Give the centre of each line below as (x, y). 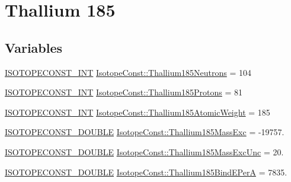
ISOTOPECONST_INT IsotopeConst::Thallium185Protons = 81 (124, 92)
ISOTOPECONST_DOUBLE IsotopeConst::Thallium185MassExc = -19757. (145, 132)
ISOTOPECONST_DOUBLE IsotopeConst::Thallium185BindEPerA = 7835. (146, 172)
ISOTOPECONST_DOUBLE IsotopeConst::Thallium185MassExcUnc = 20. (144, 151)
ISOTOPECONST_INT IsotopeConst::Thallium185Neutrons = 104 (128, 72)
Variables (34, 47)
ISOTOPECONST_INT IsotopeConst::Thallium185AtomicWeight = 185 (137, 112)
